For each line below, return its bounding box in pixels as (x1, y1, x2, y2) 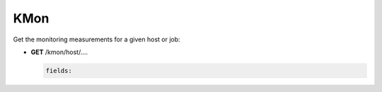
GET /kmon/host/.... (30, 48, 88, 56)
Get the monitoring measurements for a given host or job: (13, 35, 180, 44)
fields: (45, 67, 72, 74)
